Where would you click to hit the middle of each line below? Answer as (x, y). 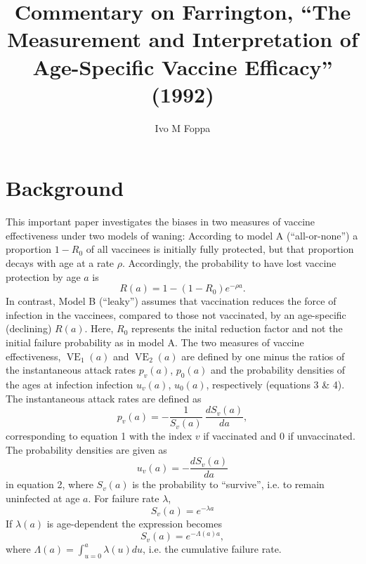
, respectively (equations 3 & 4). (275, 384)
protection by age (43, 276)
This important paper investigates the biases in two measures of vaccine (161, 222)
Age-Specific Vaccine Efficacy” (183, 66)
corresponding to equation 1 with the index (99, 436)
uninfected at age (43, 498)
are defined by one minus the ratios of (263, 356)
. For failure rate (124, 498)
